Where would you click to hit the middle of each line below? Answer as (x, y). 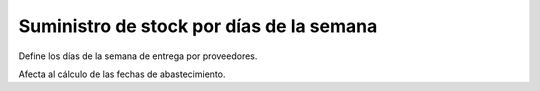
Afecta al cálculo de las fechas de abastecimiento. (122, 74)
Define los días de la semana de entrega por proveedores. (138, 56)
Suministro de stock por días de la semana (198, 26)
